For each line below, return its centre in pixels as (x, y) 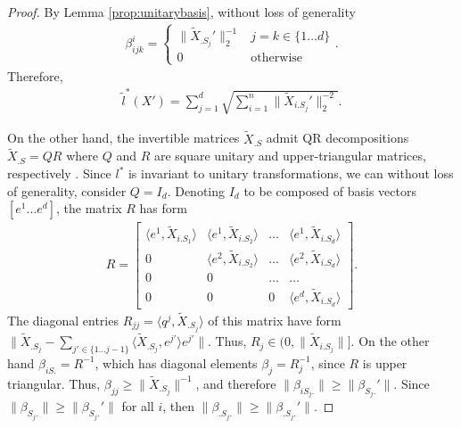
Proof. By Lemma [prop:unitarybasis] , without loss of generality (181, 12)
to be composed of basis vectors (330, 190)
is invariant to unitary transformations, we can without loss (291, 173)
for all (138, 406)
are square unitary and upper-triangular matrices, (290, 156)
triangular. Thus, (54, 383)
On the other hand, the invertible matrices (123, 138)
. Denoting (196, 190)
